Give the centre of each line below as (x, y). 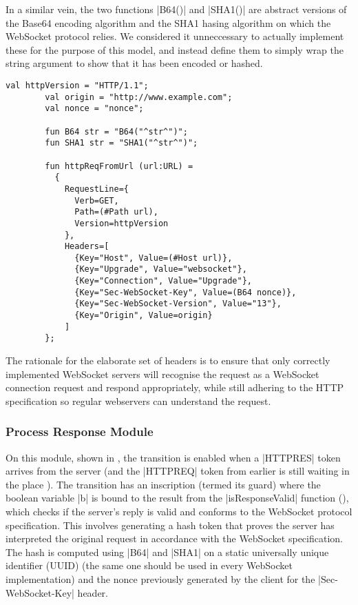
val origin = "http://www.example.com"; (139, 97)
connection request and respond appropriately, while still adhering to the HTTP (175, 387)
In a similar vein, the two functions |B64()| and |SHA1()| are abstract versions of (176, 9)
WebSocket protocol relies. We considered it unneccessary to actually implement (175, 36)
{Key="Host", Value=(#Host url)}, (154, 258)
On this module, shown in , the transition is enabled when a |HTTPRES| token (173, 457)
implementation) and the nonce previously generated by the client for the (160, 579)
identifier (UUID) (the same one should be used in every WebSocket (149, 565)
